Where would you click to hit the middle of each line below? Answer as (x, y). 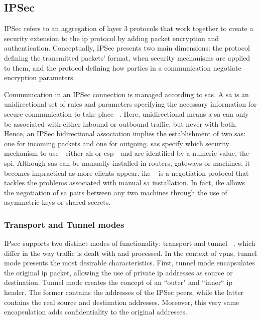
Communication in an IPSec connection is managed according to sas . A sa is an (126, 94)
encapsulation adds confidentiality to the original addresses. (96, 312)
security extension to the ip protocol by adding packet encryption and (112, 38)
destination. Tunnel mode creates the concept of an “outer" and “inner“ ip (118, 282)
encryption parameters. (40, 77)
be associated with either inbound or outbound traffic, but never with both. (120, 123)
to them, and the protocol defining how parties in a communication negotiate (123, 67)
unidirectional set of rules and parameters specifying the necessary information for (130, 104)
